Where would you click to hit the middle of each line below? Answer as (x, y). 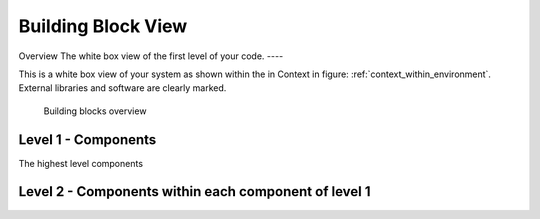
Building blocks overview (95, 111)
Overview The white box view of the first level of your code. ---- (151, 56)
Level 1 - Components (87, 139)
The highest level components (81, 163)
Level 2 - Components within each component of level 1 (194, 191)
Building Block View (103, 26)
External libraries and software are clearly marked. (122, 88)
